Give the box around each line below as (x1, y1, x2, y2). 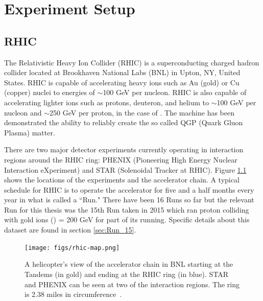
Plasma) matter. (4, 127, 55, 137)
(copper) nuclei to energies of (4, 87, 95, 98)
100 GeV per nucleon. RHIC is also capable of (103, 87, 247, 98)
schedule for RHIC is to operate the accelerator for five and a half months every (4, 184, 254, 195)
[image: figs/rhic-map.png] (25, 244, 120, 251)
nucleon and (4, 107, 42, 118)
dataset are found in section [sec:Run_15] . (4, 224, 136, 235)
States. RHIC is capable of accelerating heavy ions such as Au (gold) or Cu (4, 77, 240, 87)
